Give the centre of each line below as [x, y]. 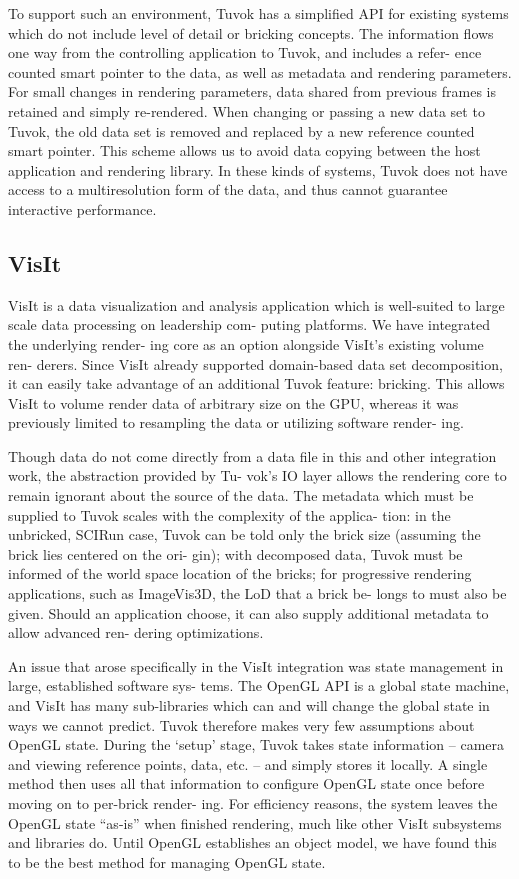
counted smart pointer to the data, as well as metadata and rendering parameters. [260, 71]
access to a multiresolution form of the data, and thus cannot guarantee [228, 189]
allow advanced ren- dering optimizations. [136, 632]
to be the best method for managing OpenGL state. [167, 861]
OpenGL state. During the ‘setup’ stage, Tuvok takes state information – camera [256, 744]
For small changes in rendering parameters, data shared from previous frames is [252, 91]
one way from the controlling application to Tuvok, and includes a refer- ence [245, 52]
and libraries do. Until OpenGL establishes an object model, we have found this [252, 842]
